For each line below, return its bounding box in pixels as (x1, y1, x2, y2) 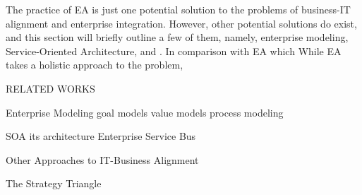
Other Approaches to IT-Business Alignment (6, 152, 199, 167)
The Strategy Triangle (6, 176, 102, 191)
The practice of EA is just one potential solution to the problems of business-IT (6, 2, 351, 16)
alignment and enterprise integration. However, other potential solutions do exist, (6, 16, 357, 30)
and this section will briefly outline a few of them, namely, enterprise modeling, (6, 30, 349, 45)
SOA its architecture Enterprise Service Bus (6, 129, 196, 143)
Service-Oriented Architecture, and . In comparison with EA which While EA (6, 43, 342, 58)
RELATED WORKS (6, 81, 95, 95)
